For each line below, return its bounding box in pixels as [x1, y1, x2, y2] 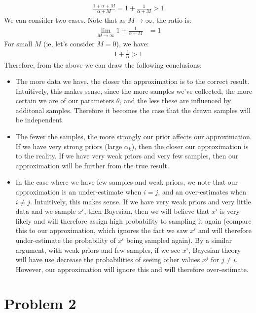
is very [219, 206, 240, 216]
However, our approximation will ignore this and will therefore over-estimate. [15, 264, 249, 274]
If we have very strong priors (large [15, 141, 122, 151]
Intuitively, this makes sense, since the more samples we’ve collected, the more [15, 85, 253, 96]
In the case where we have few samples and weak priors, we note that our [15, 177, 238, 187]
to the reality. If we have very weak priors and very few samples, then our [15, 151, 239, 161]
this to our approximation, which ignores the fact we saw [15, 225, 188, 235]
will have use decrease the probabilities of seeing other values [15, 254, 200, 265]
